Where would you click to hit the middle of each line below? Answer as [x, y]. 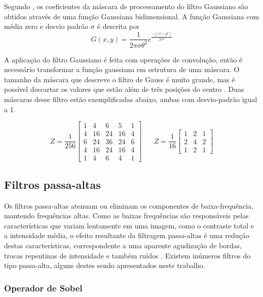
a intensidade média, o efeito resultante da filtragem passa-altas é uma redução [127, 235]
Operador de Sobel [43, 288]
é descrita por [118, 26]
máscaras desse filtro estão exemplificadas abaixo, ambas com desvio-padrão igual [131, 99]
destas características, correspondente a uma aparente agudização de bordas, [123, 245]
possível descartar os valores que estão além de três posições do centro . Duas [124, 89]
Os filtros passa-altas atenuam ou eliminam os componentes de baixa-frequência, [129, 205]
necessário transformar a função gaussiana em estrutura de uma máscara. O [122, 69]
